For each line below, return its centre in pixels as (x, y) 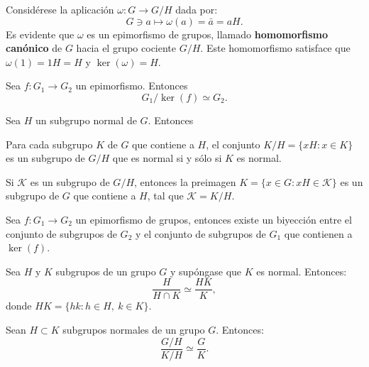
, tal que (165, 196)
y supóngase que (206, 271)
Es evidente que (40, 34)
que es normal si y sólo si (167, 158)
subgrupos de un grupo (106, 271)
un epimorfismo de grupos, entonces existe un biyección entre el (214, 219)
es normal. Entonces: (302, 271)
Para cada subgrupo (49, 144)
